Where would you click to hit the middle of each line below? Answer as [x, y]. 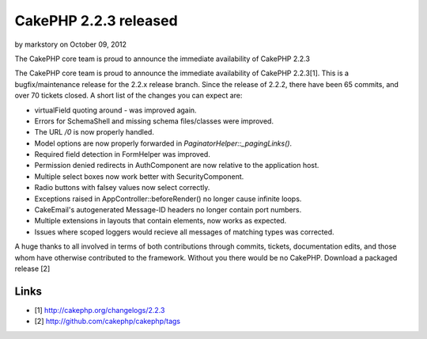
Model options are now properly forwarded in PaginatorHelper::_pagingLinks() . [163, 143]
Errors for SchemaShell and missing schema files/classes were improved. [154, 121]
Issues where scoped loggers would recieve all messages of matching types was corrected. [185, 232]
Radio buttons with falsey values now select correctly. [122, 188]
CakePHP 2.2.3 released [96, 21]
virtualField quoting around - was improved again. [115, 110]
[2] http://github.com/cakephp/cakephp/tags [108, 322]
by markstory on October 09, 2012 [70, 44]
